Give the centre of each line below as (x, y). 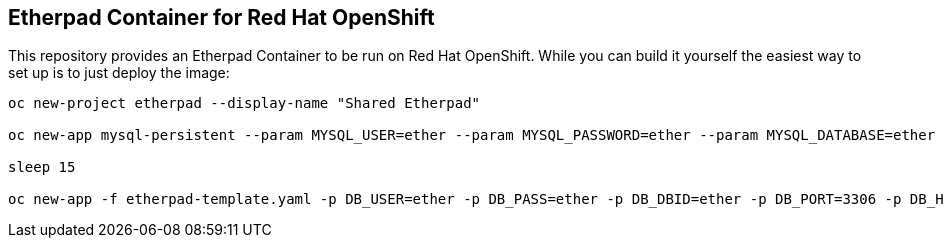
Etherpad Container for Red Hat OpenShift (221, 17)
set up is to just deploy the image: (119, 73)
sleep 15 (42, 167)
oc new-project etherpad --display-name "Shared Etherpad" (244, 103)
